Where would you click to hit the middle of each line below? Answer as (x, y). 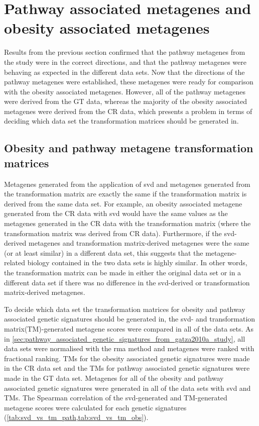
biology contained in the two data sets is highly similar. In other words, (137, 262)
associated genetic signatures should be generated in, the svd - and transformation (130, 319)
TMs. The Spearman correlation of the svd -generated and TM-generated (116, 398)
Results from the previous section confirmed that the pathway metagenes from (125, 52)
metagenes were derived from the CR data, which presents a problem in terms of (128, 111)
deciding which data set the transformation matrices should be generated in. (121, 121)
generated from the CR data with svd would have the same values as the (116, 213)
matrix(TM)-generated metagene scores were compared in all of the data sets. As (129, 328)
